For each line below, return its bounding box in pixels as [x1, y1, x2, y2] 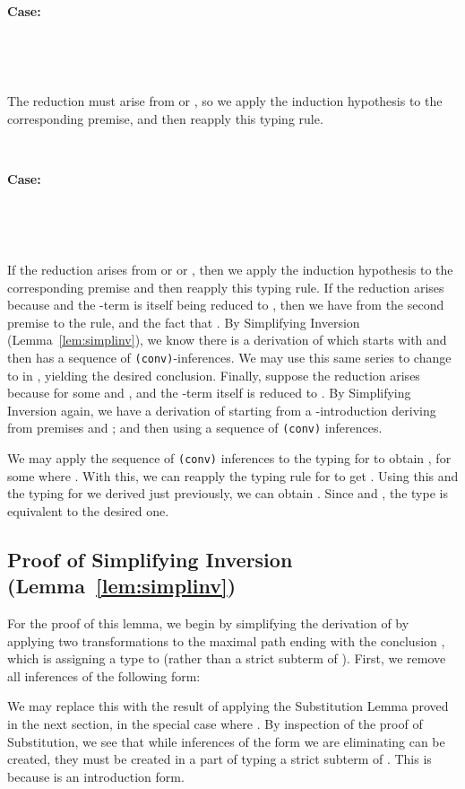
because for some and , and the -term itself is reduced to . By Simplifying [7, 383, 411, 402]
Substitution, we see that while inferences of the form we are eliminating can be [7, 732, 445, 750]
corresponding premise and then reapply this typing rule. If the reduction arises [7, 277, 444, 296]
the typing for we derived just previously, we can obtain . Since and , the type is [7, 484, 448, 503]
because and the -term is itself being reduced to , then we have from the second [7, 295, 444, 314]
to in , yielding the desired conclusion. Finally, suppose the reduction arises [7, 365, 420, 384]
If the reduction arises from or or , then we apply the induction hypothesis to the [7, 259, 453, 278]
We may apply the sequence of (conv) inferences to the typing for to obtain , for [7, 449, 452, 467]
